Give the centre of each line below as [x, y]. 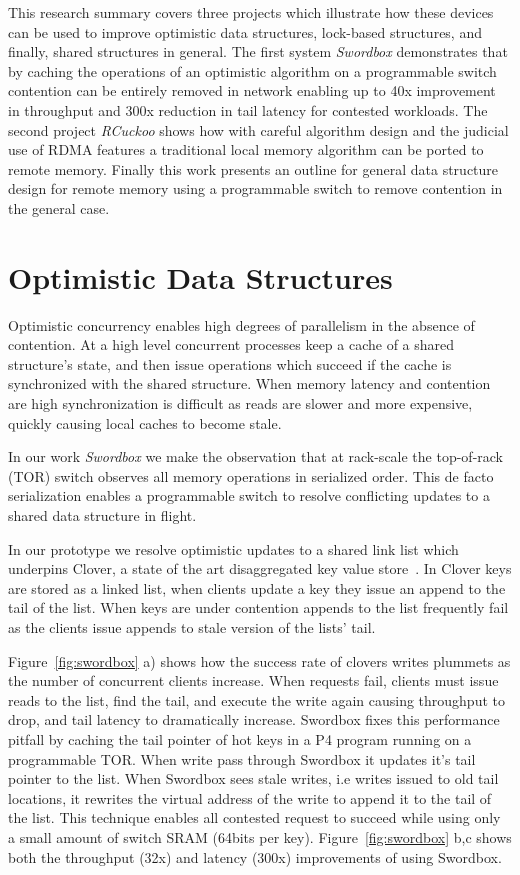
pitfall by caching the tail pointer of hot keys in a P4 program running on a [240, 738]
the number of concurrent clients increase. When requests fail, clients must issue [253, 680]
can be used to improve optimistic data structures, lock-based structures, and [245, 31]
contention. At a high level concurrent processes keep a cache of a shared [231, 344]
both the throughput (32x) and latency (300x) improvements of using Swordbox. [255, 856]
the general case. [59, 207]
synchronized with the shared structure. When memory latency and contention [249, 383]
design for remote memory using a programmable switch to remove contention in [255, 188]
